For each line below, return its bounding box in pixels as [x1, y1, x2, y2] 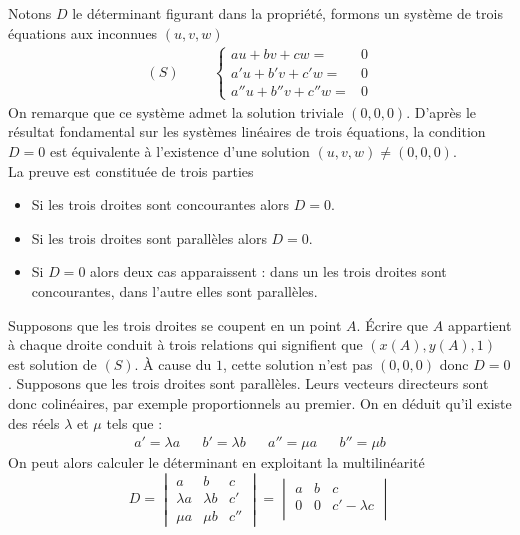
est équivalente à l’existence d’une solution [49, 141, 310, 161]
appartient [447, 314, 512, 335]
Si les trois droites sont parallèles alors [31, 227, 267, 248]
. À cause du [134, 353, 212, 374]
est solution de [8, 353, 97, 374]
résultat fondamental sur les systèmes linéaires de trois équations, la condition [8, 121, 486, 142]
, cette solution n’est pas [222, 353, 373, 374]
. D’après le [406, 101, 477, 122]
